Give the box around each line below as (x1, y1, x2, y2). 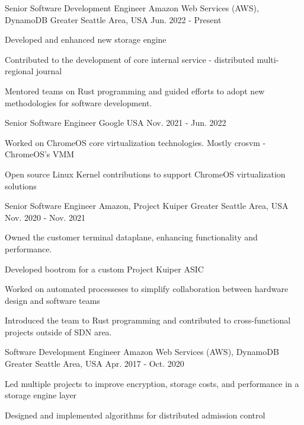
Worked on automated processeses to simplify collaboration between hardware (5, 283, 289, 295)
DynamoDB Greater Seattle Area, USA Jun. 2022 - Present (5, 13, 222, 26)
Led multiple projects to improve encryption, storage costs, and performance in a (5, 377, 299, 389)
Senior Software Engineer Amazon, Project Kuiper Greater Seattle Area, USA (5, 199, 289, 212)
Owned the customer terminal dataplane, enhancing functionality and (5, 231, 258, 243)
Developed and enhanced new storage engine (5, 33, 167, 46)
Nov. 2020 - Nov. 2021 (5, 211, 86, 223)
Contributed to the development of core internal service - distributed (5, 53, 254, 65)
